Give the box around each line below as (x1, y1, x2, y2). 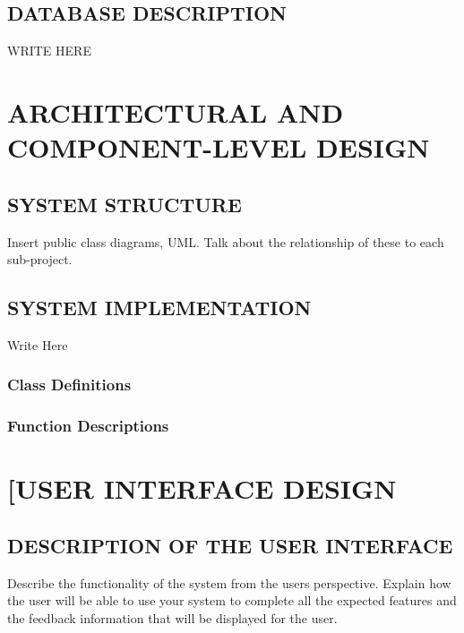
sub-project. (7, 250, 73, 269)
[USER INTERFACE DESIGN (7, 470, 397, 507)
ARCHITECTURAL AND (7, 93, 344, 130)
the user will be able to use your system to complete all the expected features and (7, 591, 457, 610)
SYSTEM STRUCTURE (7, 190, 242, 218)
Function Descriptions (7, 415, 169, 437)
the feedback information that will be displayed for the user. (7, 609, 338, 627)
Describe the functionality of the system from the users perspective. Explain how (7, 573, 451, 592)
